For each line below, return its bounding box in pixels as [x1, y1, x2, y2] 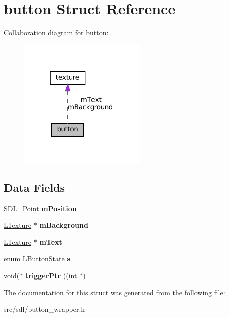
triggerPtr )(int [25, 270, 77, 280]
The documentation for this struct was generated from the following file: [4, 287, 225, 297]
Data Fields [4, 179, 65, 195]
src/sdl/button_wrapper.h [4, 304, 85, 314]
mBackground [39, 220, 88, 230]
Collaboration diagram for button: [4, 27, 109, 38]
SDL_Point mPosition [4, 203, 77, 213]
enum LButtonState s [4, 253, 70, 264]
